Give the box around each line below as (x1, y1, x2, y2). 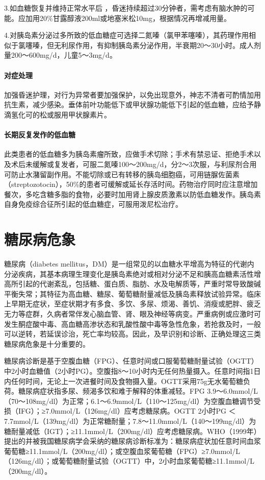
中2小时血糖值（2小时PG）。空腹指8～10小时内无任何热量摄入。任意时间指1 (4, 365, 254, 376)
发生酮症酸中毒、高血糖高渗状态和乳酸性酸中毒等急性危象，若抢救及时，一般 (4, 318, 261, 329)
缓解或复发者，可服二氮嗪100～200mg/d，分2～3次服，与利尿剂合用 (32, 158, 257, 169)
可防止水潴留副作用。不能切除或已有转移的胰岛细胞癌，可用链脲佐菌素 (4, 169, 240, 179)
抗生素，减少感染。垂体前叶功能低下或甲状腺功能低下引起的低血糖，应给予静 (4, 99, 261, 110)
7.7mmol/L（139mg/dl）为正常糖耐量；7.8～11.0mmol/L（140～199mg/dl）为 (4, 415, 256, 426)
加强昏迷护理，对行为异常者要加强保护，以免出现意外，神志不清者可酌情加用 (4, 89, 261, 100)
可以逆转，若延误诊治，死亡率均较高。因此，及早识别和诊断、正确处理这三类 (4, 328, 261, 339)
